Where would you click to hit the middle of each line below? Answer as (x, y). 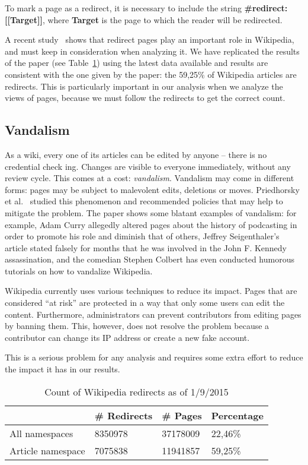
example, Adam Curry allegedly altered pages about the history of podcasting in (151, 224)
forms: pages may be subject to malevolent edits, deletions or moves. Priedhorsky (152, 189)
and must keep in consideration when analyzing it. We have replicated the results (152, 51)
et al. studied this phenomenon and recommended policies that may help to (144, 201)
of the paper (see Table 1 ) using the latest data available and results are (137, 63)
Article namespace (47, 450)
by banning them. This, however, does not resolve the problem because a (137, 326)
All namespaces (41, 433)
